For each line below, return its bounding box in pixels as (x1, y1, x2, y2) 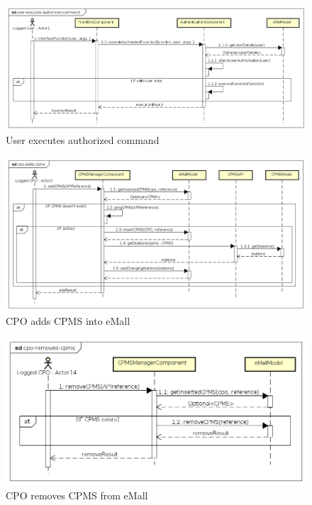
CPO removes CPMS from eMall (6, 487, 148, 502)
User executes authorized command (6, 133, 160, 148)
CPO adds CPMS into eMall (6, 313, 130, 328)
